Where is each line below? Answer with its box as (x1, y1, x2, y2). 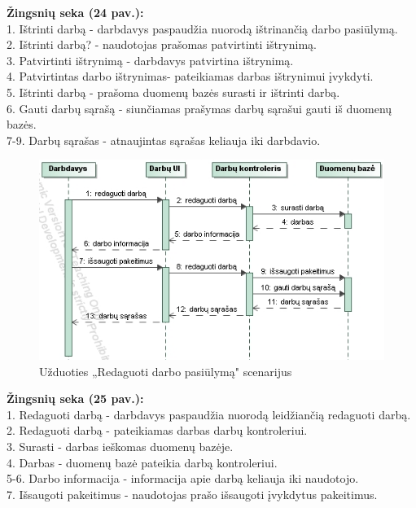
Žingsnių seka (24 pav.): (7, 4, 144, 20)
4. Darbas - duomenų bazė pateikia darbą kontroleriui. (7, 453, 278, 471)
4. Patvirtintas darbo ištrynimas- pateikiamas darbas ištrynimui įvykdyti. (7, 68, 374, 85)
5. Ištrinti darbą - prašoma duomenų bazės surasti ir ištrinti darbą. (7, 83, 340, 100)
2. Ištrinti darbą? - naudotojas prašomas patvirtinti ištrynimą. (7, 36, 317, 53)
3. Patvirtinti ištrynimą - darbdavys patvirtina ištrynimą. (7, 51, 294, 68)
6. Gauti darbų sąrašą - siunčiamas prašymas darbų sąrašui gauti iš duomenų (7, 99, 392, 116)
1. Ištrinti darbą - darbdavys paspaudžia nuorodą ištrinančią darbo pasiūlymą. (7, 20, 398, 37)
